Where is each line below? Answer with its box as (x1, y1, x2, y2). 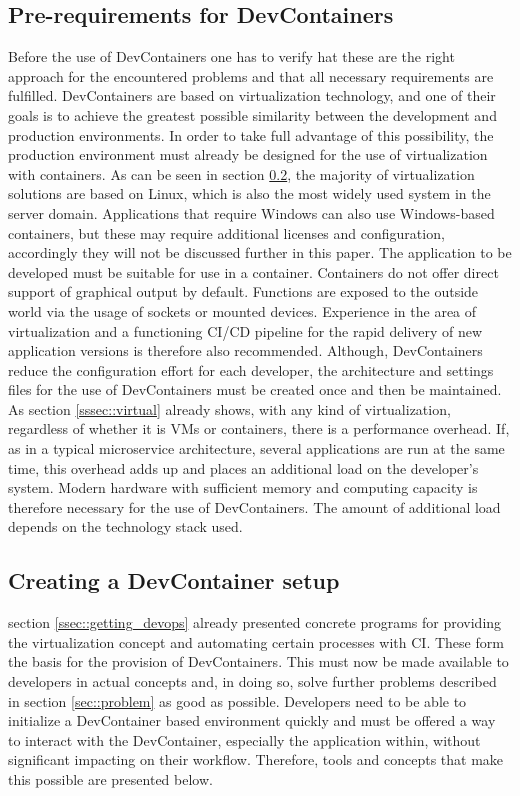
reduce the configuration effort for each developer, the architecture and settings (8, 359, 494, 380)
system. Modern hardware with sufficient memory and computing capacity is (8, 477, 478, 498)
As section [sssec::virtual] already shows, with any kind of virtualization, (8, 398, 451, 419)
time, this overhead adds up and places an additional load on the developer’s (8, 457, 479, 478)
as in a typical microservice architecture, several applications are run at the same (8, 438, 505, 459)
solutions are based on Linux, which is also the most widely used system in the (8, 183, 491, 204)
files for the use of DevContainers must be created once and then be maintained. (8, 379, 502, 400)
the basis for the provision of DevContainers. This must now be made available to (8, 651, 509, 672)
